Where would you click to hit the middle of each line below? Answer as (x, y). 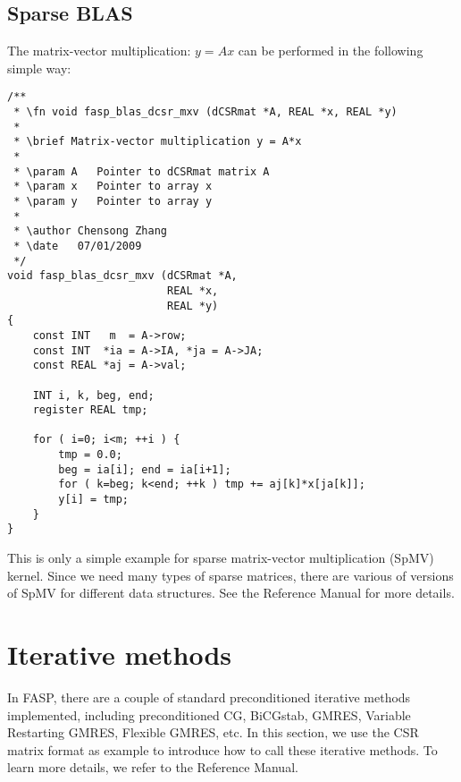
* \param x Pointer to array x (113, 187)
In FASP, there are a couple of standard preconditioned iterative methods (209, 697)
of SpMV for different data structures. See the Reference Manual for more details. (231, 593)
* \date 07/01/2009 (78, 246)
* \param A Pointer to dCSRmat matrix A (142, 171)
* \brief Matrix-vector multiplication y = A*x (158, 142)
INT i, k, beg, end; (93, 395)
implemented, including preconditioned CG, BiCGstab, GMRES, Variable (209, 714)
